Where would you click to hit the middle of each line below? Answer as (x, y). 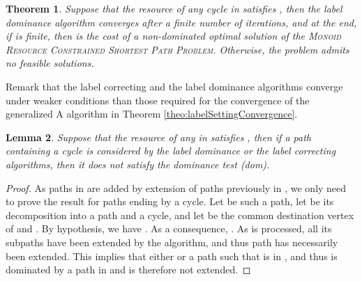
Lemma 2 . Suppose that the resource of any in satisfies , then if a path (158, 137)
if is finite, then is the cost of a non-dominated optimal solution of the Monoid (173, 36)
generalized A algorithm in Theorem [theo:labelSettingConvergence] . (152, 114)
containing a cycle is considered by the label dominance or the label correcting (171, 151)
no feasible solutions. (50, 63)
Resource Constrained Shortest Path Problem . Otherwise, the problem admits (178, 49)
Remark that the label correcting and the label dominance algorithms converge (174, 86)
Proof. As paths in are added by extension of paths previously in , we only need (176, 187)
